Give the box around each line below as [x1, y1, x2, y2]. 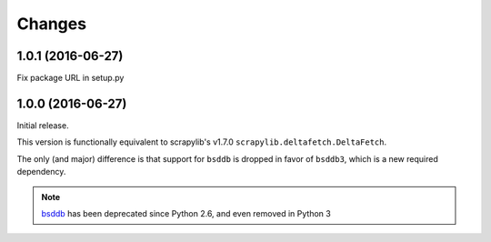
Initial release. [16, 119, 69, 131]
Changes [16, 14, 86, 34]
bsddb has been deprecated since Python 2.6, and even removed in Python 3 [41, 207, 331, 218]
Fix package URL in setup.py [16, 73, 125, 84]
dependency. [16, 166, 66, 177]
